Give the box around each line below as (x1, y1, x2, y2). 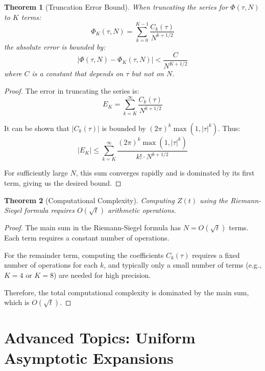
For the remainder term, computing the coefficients (4, 249, 164, 260)
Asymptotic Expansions (4, 347, 174, 368)
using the (200, 194, 228, 205)
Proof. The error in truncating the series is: (4, 85, 139, 96)
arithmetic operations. (108, 205, 176, 215)
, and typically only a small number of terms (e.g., (104, 259, 261, 270)
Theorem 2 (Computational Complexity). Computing (4, 194, 175, 205)
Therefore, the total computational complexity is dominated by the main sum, (4, 287, 249, 297)
